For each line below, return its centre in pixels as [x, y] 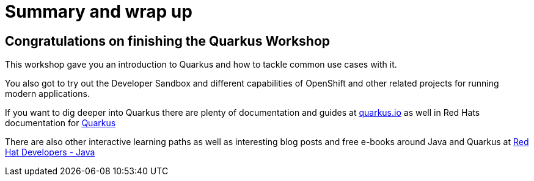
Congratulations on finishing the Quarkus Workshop [168, 41]
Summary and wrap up [99, 12]
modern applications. [47, 94]
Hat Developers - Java [50, 152]
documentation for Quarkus [60, 123]
